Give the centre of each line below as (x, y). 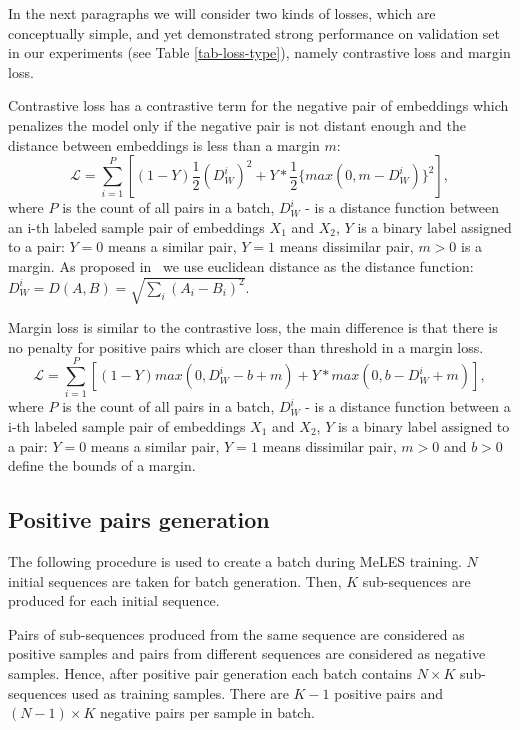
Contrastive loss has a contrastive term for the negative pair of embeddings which (258, 105)
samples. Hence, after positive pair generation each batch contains (210, 672)
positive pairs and (388, 692)
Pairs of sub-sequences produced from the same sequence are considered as (236, 633)
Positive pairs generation (139, 519)
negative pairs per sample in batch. (207, 712)
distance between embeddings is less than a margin (164, 144)
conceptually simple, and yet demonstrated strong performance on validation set (254, 32)
